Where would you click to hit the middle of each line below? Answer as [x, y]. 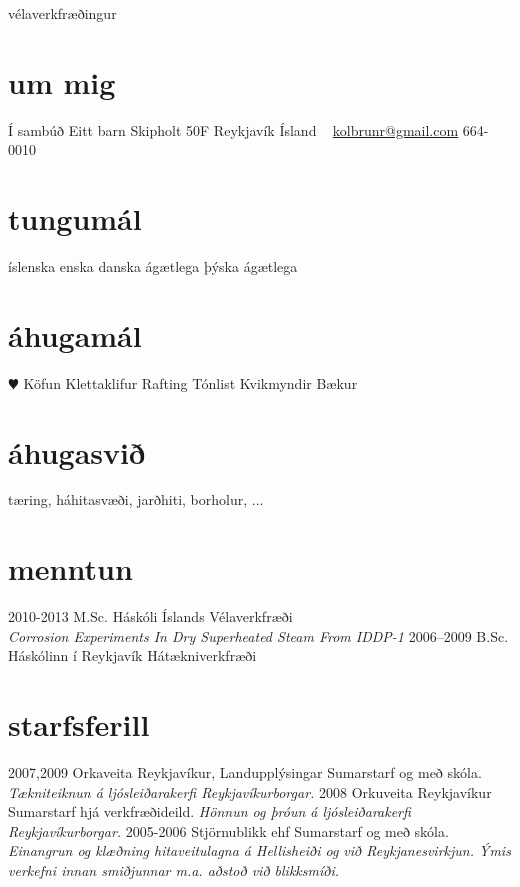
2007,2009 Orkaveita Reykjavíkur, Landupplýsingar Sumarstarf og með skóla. [245, 772]
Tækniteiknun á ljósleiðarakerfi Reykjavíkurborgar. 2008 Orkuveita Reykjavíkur [250, 791]
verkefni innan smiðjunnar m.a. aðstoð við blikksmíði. [174, 870]
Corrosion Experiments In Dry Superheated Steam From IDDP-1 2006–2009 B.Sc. [258, 635]
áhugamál [75, 334]
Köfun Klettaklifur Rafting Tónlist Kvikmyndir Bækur [190, 382]
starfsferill [79, 724]
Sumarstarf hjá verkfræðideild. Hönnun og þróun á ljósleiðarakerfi [209, 811]
